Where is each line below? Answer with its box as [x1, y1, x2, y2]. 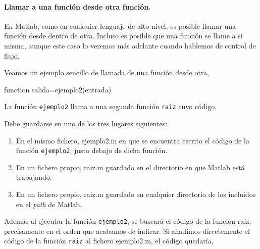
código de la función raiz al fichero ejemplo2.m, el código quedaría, [4, 235, 214, 246]
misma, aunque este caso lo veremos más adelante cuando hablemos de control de [4, 40, 256, 51]
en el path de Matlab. [16, 198, 82, 209]
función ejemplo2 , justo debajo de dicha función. [16, 145, 168, 156]
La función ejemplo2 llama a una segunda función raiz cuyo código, [4, 101, 217, 112]
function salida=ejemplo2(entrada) [4, 84, 112, 94]
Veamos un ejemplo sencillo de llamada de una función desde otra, [4, 67, 210, 78]
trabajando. [16, 172, 52, 182]
